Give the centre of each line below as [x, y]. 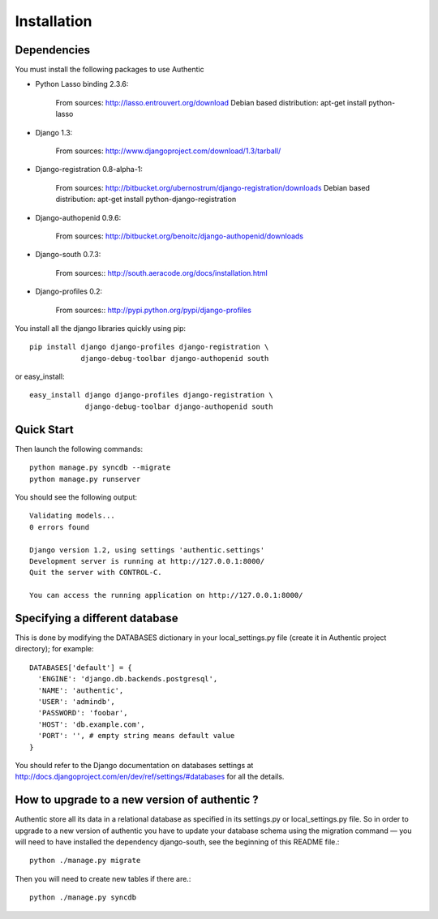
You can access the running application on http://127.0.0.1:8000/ [166, 595]
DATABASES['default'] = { [81, 668]
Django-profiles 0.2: [69, 291]
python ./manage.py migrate [85, 861]
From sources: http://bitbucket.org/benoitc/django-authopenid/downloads [180, 236]
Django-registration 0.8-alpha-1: [89, 170]
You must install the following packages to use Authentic [109, 70]
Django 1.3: [54, 132]
